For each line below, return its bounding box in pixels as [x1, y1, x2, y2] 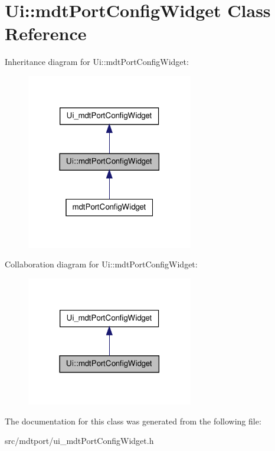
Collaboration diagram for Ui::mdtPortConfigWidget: [5, 258, 198, 270]
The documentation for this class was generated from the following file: [5, 414, 261, 427]
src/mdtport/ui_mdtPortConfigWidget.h [5, 434, 154, 447]
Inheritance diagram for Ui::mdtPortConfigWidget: [5, 55, 189, 68]
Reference [5, 21, 87, 45]
